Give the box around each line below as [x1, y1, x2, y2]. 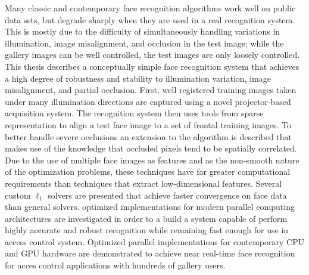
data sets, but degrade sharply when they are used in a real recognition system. [5, 13, 295, 26]
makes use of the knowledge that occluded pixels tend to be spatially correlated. [5, 142, 297, 155]
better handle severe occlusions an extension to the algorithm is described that [5, 130, 292, 143]
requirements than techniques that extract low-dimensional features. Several [5, 177, 282, 189]
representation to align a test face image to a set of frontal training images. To [5, 118, 292, 131]
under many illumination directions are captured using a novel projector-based [5, 95, 291, 107]
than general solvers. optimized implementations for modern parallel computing [5, 200, 295, 213]
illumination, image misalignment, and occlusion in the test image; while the [5, 36, 284, 49]
